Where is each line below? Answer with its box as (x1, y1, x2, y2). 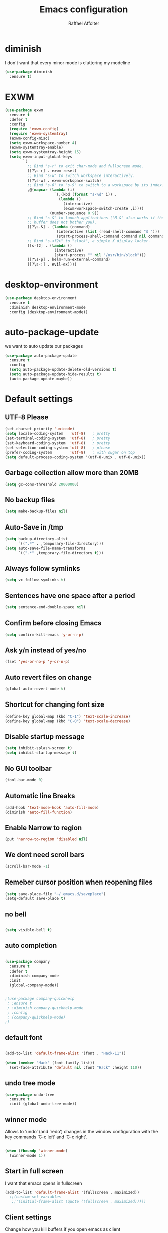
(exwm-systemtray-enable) (9, 145, 64, 150)
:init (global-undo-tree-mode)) (9, 1101, 77, 1107)
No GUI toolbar (5, 764, 52, 773)
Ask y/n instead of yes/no (5, 646, 86, 655)
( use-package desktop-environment (5, 296, 77, 301)
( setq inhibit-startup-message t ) (5, 750, 77, 755)
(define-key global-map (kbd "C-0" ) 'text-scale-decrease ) (5, 718, 131, 724)
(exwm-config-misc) (9, 136, 50, 141)
